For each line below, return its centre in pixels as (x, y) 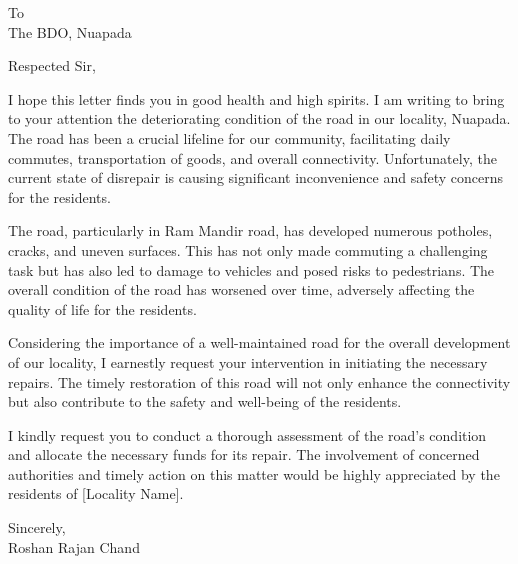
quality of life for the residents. (102, 308)
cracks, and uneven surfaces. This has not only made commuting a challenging (248, 249)
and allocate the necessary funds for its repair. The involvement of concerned (244, 454)
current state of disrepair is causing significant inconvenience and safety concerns (255, 177)
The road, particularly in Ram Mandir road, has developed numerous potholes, (250, 230)
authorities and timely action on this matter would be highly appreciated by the (254, 473)
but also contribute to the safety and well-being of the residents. (205, 401)
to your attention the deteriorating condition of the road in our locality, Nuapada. (259, 118)
